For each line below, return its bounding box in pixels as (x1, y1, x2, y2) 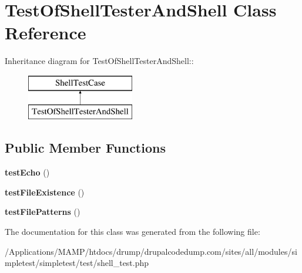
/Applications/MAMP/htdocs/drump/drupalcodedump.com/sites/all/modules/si (5, 245, 297, 257)
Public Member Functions (5, 139, 166, 157)
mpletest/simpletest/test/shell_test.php (5, 257, 149, 269)
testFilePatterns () (5, 205, 80, 218)
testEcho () (5, 166, 50, 178)
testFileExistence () (5, 186, 85, 198)
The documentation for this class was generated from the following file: (5, 225, 260, 238)
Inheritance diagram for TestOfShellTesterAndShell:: (5, 55, 194, 67)
